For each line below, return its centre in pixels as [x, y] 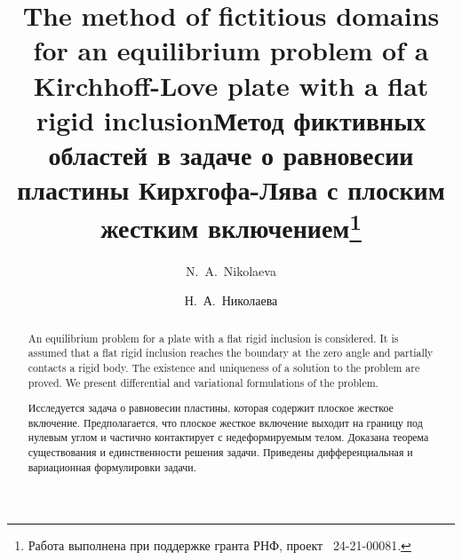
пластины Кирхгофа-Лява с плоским [231, 189]
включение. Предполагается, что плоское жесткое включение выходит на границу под [225, 422]
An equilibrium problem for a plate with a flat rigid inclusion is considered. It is [213, 338]
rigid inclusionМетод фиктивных [231, 119]
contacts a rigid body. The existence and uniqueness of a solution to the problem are [224, 367]
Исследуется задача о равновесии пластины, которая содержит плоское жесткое [211, 408]
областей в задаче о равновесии [231, 154]
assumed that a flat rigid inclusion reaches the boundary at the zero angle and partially [231, 353]
